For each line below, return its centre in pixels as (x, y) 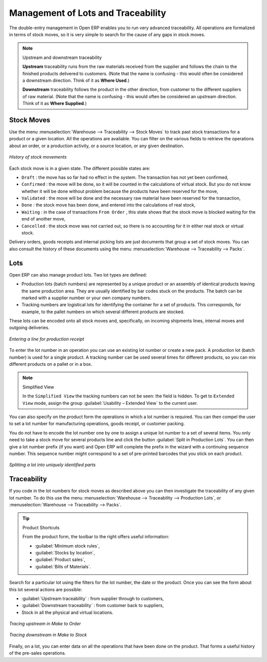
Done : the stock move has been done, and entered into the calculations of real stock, (109, 205)
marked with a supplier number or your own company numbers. (87, 298)
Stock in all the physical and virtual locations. (67, 612)
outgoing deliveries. (29, 328)
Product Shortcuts (41, 527)
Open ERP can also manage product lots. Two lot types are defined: (78, 275)
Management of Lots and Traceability (88, 13)
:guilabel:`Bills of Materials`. (63, 566)
